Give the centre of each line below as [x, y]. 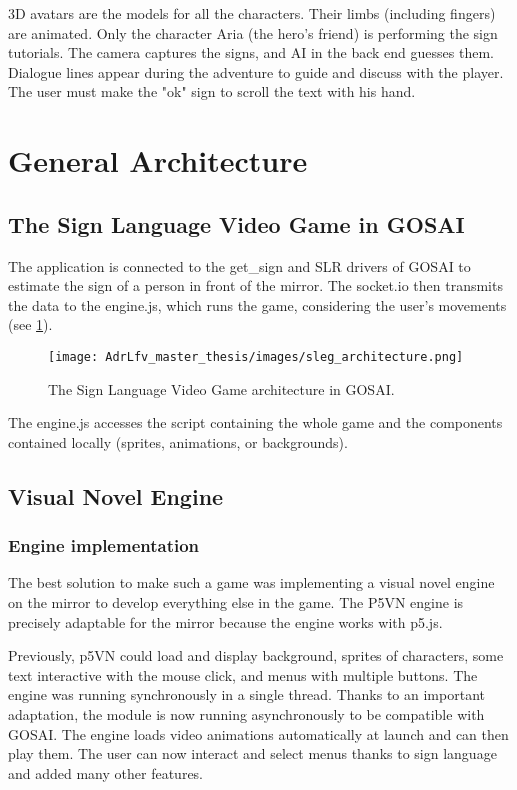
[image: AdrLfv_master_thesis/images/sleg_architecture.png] [256, 356]
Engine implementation [104, 545]
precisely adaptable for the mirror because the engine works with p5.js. [225, 621]
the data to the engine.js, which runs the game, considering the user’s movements [257, 304]
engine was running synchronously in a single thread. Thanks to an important [246, 694]
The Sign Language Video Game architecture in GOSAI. [221, 388]
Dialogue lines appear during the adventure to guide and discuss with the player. [256, 71]
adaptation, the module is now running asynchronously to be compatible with [246, 713]
